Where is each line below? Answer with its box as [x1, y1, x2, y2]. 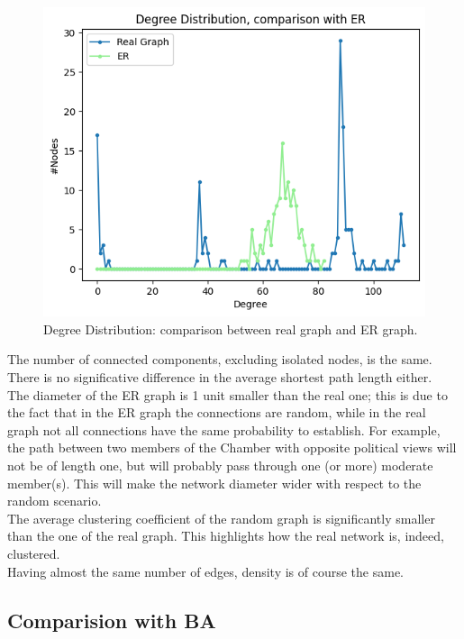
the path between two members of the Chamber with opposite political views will [7, 438, 457, 457]
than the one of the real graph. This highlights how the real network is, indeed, [7, 526, 444, 545]
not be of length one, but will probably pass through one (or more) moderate [7, 456, 433, 475]
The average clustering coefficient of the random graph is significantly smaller [7, 508, 435, 527]
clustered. [7, 543, 60, 562]
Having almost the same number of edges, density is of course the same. [7, 561, 404, 580]
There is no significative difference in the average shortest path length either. [7, 368, 432, 387]
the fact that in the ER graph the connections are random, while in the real [7, 403, 426, 422]
